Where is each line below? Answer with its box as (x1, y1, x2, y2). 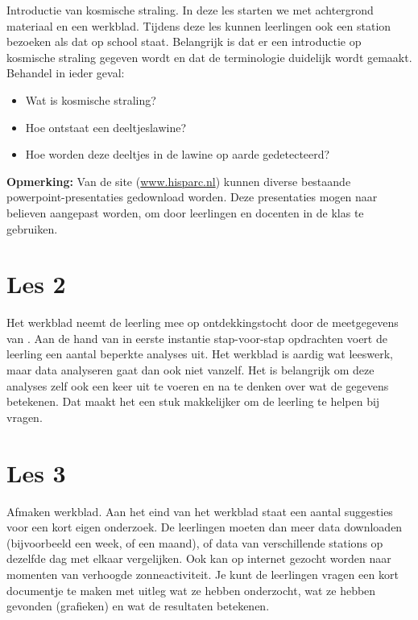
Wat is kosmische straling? (25, 91, 156, 108)
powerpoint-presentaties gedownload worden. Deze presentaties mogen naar (6, 188, 378, 205)
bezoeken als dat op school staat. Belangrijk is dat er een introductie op (6, 33, 362, 50)
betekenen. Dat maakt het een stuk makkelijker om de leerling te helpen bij (6, 393, 380, 410)
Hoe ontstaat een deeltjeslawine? (25, 118, 187, 135)
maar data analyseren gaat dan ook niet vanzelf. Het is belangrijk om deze (6, 362, 375, 378)
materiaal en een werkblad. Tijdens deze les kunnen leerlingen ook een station (6, 17, 391, 34)
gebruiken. (6, 220, 58, 237)
